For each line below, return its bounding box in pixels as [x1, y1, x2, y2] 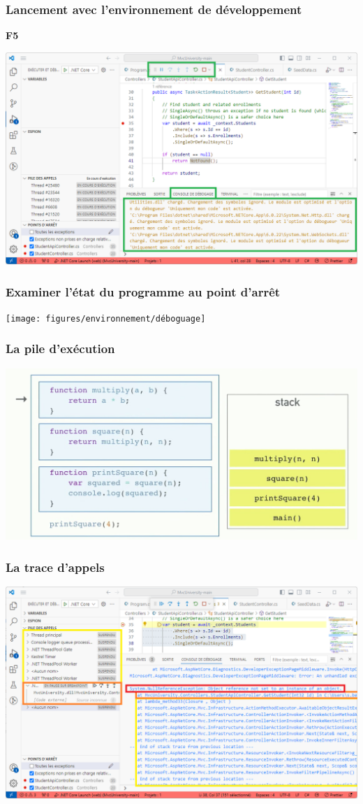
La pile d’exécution [6, 340, 115, 357]
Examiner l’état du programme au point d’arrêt [6, 282, 281, 300]
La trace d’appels [6, 558, 105, 575]
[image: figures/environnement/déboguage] [6, 313, 206, 324]
